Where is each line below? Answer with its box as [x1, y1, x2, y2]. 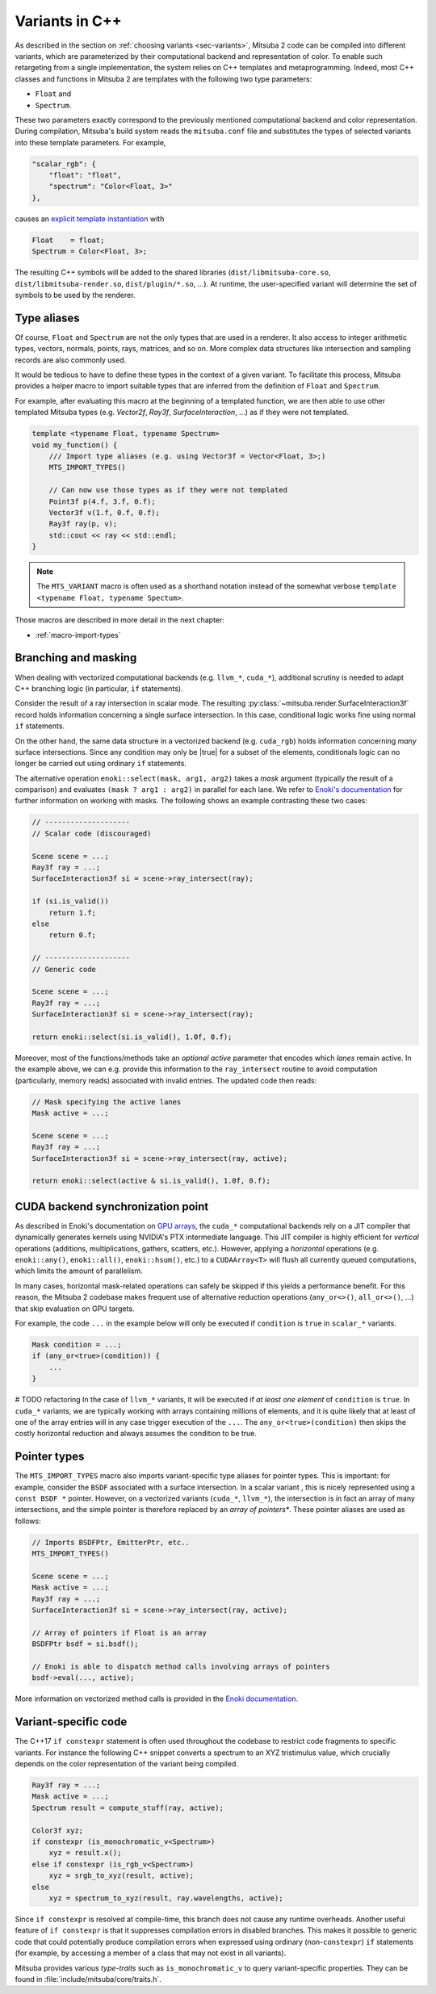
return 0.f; [48, 931, 97, 940]
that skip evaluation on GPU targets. [15, 1304, 135, 1313]
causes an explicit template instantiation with [15, 214, 165, 224]
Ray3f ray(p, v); [48, 519, 118, 529]
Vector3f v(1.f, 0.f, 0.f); [48, 508, 161, 517]
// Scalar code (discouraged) [31, 828, 152, 838]
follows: [15, 1516, 41, 1526]
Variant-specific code [15, 1715, 128, 1729]
